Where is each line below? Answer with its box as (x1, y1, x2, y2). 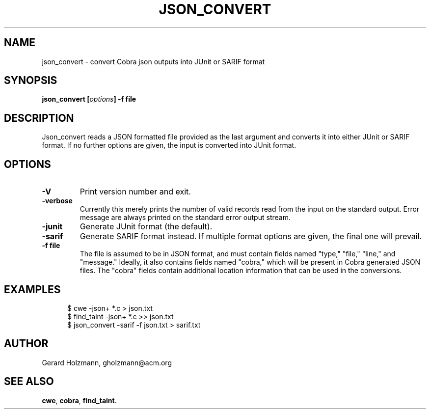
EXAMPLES (4, 283, 61, 296)
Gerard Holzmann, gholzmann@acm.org (42, 358, 172, 367)
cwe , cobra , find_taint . (42, 396, 117, 405)
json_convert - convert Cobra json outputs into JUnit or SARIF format (42, 57, 265, 66)
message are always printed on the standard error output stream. (80, 213, 291, 222)
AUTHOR (4, 337, 49, 350)
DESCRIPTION (4, 111, 74, 124)
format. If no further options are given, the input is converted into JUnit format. (42, 141, 296, 150)
